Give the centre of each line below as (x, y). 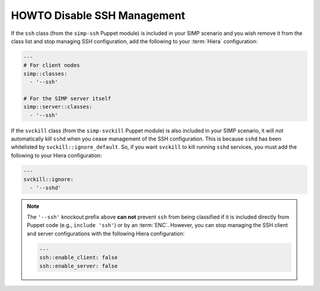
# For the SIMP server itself (67, 98)
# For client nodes (52, 65)
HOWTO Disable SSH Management (98, 15)
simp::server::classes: (58, 107)
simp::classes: (45, 73)
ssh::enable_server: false (79, 266)
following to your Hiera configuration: (56, 155)
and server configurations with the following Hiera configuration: (106, 234)
